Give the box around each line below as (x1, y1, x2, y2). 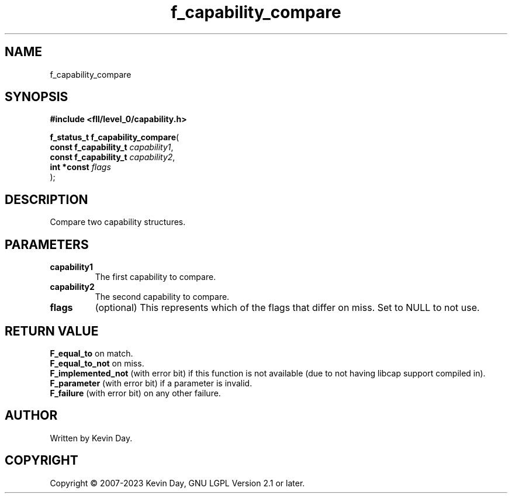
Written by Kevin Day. (50, 433, 133, 443)
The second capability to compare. (95, 292, 230, 302)
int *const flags (50, 162, 111, 172)
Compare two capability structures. (50, 217, 186, 227)
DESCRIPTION (5, 192, 88, 207)
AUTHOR (5, 408, 58, 423)
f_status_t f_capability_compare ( (50, 132, 179, 143)
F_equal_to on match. (50, 348, 133, 358)
